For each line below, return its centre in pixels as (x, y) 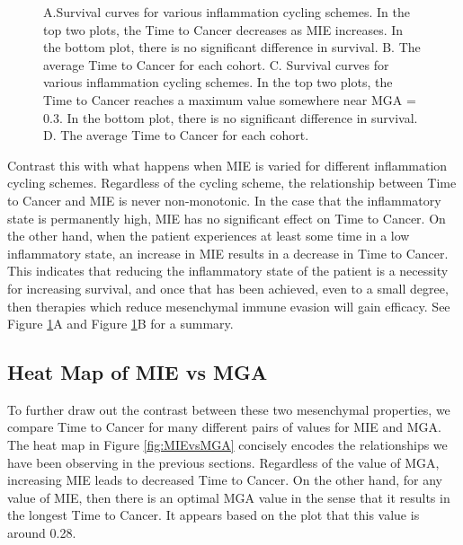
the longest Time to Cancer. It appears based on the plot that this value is (214, 515)
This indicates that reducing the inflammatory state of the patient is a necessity (228, 271)
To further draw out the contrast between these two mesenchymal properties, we (229, 409)
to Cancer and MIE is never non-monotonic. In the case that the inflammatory (224, 200)
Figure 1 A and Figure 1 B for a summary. (120, 324)
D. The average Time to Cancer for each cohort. (176, 135)
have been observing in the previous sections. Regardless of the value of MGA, (223, 462)
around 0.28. (42, 533)
